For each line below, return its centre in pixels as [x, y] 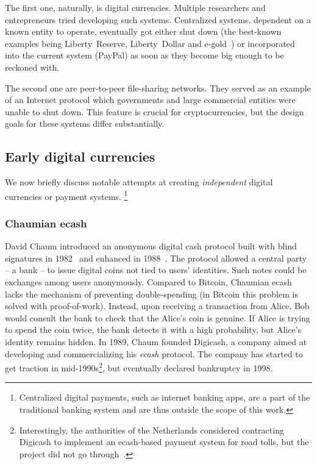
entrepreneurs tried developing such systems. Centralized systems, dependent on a [158, 19]
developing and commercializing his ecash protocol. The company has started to [154, 353]
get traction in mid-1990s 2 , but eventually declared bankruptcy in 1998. [139, 367]
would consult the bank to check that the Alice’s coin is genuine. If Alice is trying [158, 317]
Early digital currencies [80, 156]
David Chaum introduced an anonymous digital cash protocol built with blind [151, 246]
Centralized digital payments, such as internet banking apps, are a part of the [165, 397]
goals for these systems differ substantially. [85, 123]
